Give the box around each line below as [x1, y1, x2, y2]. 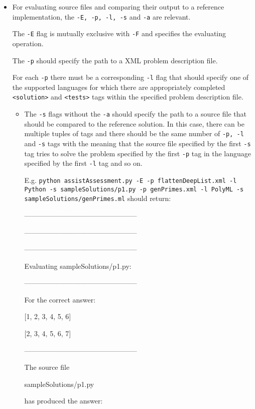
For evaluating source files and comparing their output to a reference [12, 2, 224, 12]
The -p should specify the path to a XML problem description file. [12, 55, 218, 65]
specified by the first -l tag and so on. [24, 158, 143, 168]
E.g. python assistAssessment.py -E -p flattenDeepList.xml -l [24, 174, 237, 185]
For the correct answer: [24, 294, 96, 304]
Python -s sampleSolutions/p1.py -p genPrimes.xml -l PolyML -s [24, 185, 244, 193]
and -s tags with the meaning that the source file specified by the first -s [24, 138, 251, 148]
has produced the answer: [24, 395, 103, 406]
